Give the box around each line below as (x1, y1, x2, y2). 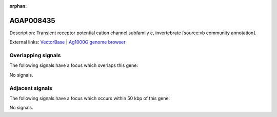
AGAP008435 (9, 16, 55, 25)
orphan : (9, 3, 27, 9)
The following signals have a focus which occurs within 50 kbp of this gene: (9, 95, 170, 101)
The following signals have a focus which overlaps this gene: (9, 62, 138, 68)
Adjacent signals (9, 84, 52, 91)
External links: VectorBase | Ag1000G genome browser (9, 39, 126, 45)
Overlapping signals (9, 52, 61, 59)
